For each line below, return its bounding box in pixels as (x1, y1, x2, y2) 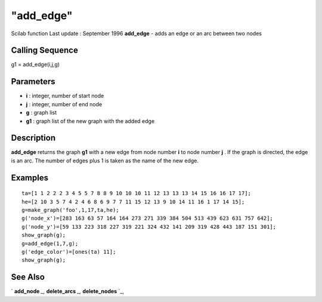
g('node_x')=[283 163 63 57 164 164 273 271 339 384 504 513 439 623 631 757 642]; (21, 215, 274, 222)
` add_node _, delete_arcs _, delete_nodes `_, (11, 288, 125, 295)
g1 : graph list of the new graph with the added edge (26, 117, 155, 125)
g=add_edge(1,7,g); (21, 240, 79, 247)
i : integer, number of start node (26, 93, 104, 100)
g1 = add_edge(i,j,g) (11, 61, 60, 68)
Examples (11, 172, 49, 183)
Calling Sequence (11, 45, 79, 56)
